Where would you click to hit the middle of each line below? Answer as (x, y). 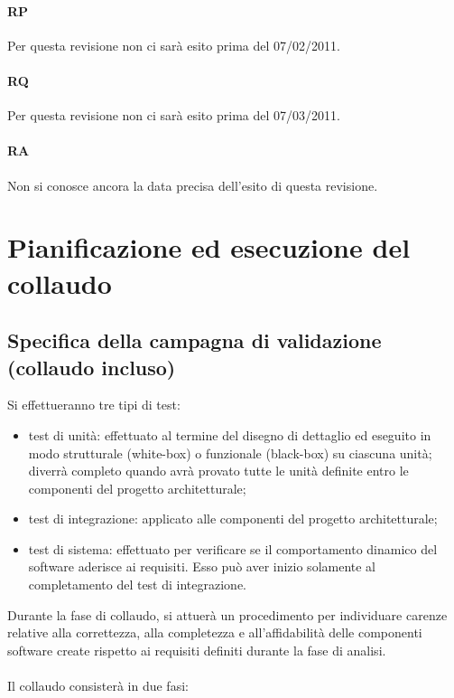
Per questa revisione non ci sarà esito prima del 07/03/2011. (174, 115)
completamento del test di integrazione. (138, 585)
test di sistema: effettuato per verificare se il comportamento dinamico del (233, 548)
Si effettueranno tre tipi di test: (94, 405)
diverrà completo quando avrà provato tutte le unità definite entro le (218, 471)
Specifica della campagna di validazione (195, 340)
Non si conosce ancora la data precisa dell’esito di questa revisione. (193, 185)
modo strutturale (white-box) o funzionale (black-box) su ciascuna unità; (230, 453)
